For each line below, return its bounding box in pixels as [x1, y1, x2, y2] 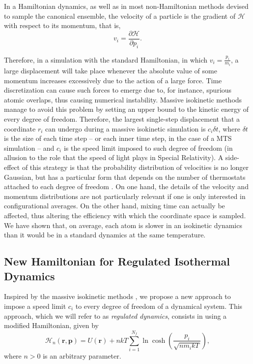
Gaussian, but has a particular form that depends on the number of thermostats [4, 171, 246, 182]
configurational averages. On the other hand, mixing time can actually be [4, 200, 225, 211]
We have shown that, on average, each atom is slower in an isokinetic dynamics [4, 220, 242, 230]
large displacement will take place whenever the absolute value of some [4, 66, 217, 76]
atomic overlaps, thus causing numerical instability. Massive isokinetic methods [4, 94, 242, 104]
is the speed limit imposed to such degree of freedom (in [63, 142, 233, 153]
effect [4, 162, 20, 172]
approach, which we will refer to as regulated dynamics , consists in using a [4, 310, 227, 321]
